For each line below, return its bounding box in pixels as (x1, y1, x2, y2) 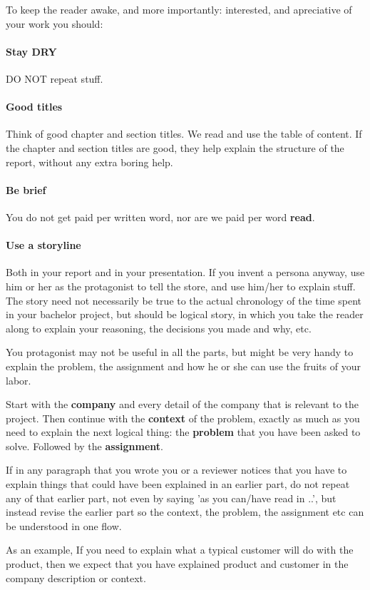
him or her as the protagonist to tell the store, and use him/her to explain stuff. (6, 278, 356, 293)
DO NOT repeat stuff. (6, 71, 103, 86)
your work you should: (6, 16, 103, 31)
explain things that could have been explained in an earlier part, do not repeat (6, 477, 350, 492)
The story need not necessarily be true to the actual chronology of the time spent (6, 293, 361, 307)
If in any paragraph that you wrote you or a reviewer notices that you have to (6, 462, 347, 477)
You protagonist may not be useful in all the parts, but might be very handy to (6, 345, 354, 360)
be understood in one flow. (6, 518, 122, 533)
